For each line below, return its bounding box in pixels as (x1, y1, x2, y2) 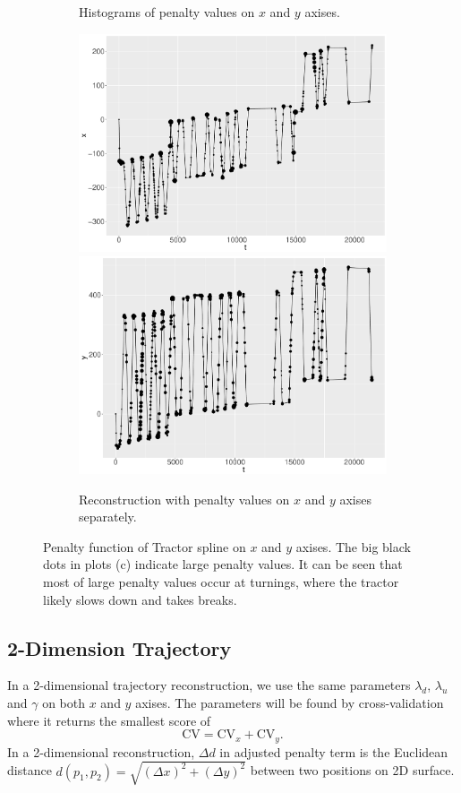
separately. (79, 507, 137, 526)
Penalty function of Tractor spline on (43, 537, 246, 556)
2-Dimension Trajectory (7, 634, 232, 661)
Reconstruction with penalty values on (79, 489, 290, 508)
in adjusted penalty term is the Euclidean (219, 742, 448, 761)
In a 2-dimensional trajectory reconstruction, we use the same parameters (7, 676, 411, 694)
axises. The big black (295, 537, 411, 556)
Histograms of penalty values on (79, 3, 255, 21)
